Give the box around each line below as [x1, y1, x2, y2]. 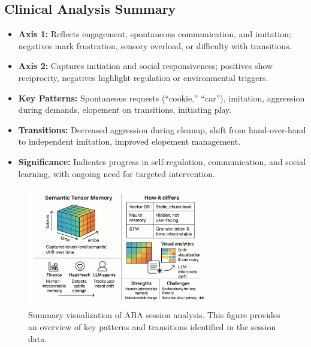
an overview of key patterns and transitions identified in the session [28, 320, 276, 333]
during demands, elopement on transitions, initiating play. [18, 103, 232, 116]
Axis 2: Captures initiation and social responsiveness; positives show [18, 59, 273, 72]
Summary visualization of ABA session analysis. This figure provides [28, 309, 280, 321]
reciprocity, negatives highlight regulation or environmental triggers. [18, 71, 268, 83]
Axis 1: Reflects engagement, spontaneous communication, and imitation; [18, 28, 291, 40]
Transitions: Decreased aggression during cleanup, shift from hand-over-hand [18, 123, 306, 136]
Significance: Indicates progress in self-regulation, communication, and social [18, 155, 306, 167]
